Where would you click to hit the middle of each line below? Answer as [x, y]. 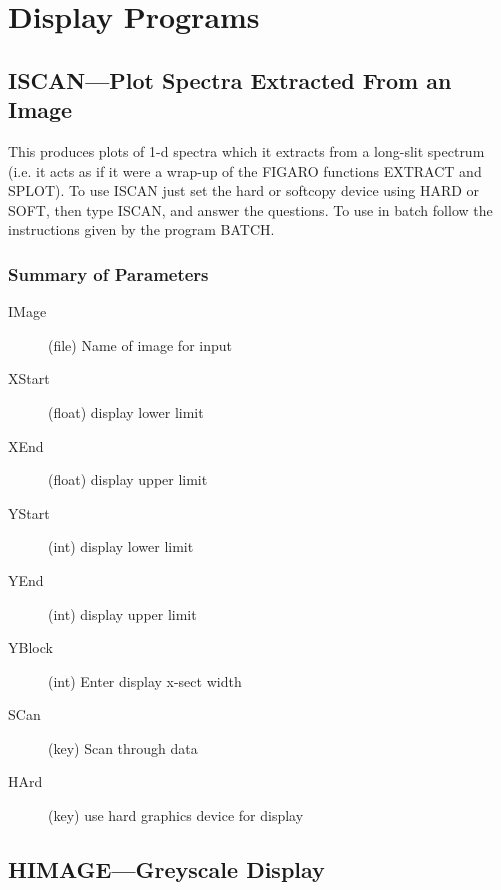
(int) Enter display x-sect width [145, 680]
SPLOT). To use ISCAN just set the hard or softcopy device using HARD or [244, 190]
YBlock [30, 647]
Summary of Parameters [108, 273]
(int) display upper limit [122, 613]
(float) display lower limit [126, 411]
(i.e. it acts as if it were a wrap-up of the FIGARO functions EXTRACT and [245, 170]
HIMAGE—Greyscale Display [166, 869]
